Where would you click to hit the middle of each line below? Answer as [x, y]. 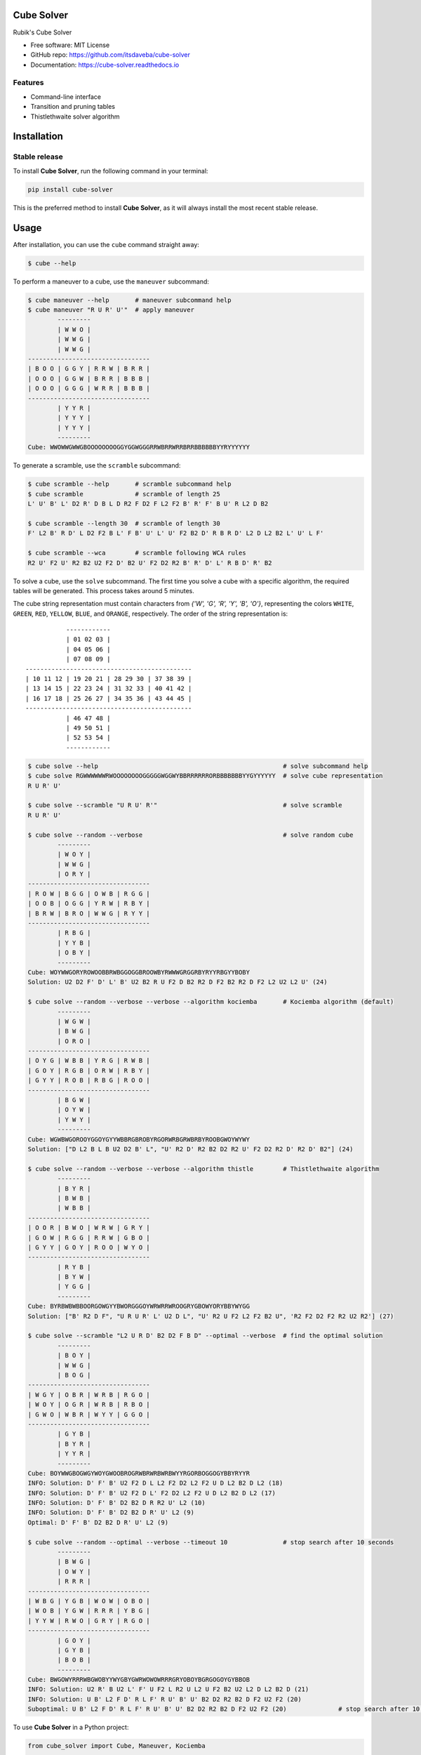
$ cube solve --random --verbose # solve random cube [191, 835]
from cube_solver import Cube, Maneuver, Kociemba [117, 1746]
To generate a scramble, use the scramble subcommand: [97, 465]
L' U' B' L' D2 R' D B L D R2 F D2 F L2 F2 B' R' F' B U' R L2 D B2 [148, 504]
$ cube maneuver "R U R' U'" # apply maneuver [111, 310]
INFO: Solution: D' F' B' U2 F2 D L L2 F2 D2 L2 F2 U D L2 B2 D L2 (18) [155, 1483]
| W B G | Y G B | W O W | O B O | [89, 1601]
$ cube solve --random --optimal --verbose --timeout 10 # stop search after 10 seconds [211, 1542]
